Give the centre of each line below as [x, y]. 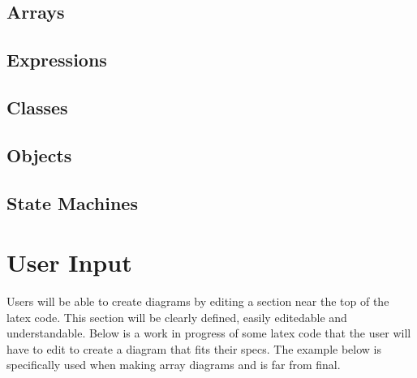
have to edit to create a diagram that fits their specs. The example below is [194, 348]
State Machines [72, 202]
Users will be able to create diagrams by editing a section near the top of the [198, 301]
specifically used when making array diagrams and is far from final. [174, 365]
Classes [37, 107]
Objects [39, 155]
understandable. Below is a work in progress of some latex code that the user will [209, 333]
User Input [69, 262]
